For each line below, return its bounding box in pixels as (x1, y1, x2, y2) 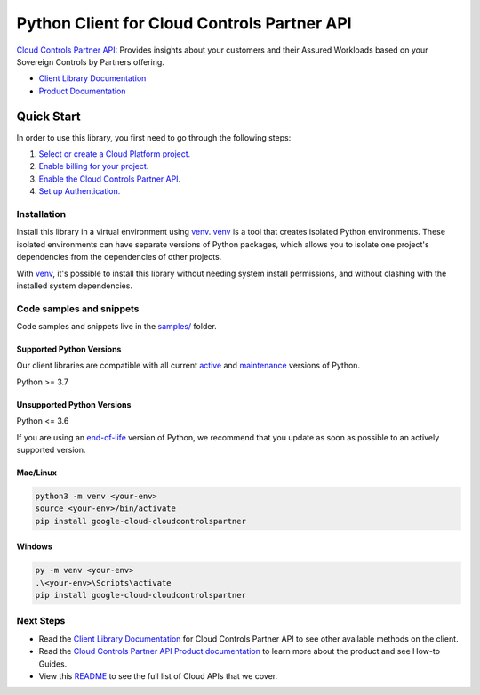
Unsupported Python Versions (16, 399, 132, 409)
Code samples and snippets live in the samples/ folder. (16, 321, 217, 332)
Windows (16, 541, 52, 552)
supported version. (16, 444, 86, 455)
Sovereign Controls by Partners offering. (16, 56, 164, 67)
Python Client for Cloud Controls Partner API (16, 13, 352, 33)
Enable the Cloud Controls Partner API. (38, 174, 181, 184)
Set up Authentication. (38, 186, 121, 197)
